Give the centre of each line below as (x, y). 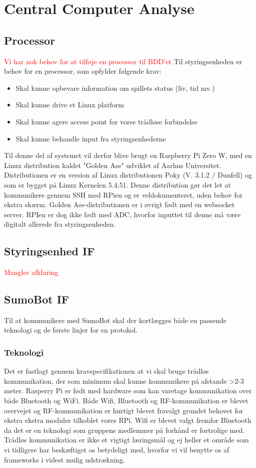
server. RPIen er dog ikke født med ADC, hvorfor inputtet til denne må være (122, 214)
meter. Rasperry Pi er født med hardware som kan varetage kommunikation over (128, 391)
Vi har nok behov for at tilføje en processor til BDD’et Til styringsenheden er (123, 61)
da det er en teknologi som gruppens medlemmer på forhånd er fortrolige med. (124, 430)
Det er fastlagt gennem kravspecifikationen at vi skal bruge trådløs (106, 371)
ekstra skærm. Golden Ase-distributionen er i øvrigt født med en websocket (119, 204)
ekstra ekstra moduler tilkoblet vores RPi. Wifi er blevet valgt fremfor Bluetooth (128, 420)
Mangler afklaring (31, 272)
